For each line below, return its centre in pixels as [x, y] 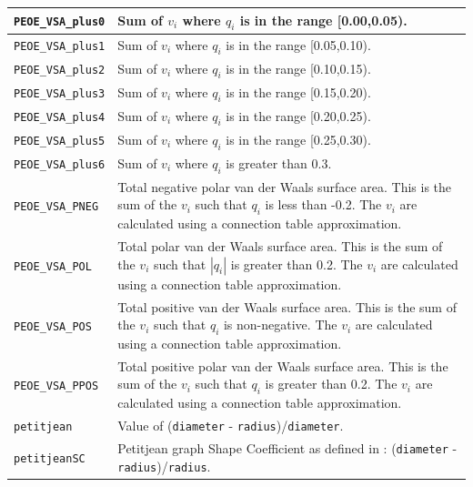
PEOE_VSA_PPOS [56, 386]
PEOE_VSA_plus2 [60, 71]
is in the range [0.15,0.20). [298, 91]
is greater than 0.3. [279, 162]
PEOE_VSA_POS [53, 326]
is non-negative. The [280, 325]
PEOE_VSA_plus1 [60, 47]
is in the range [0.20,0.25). [298, 115]
